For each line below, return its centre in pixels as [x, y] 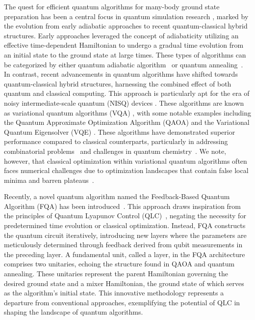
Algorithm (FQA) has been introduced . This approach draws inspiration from [123, 206]
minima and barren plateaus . [49, 180]
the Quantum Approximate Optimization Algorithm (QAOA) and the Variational [127, 122]
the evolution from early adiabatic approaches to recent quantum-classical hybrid [126, 26]
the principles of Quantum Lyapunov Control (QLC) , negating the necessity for [125, 216]
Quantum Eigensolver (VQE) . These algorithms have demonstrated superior [120, 131]
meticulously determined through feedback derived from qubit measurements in [123, 245]
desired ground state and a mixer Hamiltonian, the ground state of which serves [124, 283]
